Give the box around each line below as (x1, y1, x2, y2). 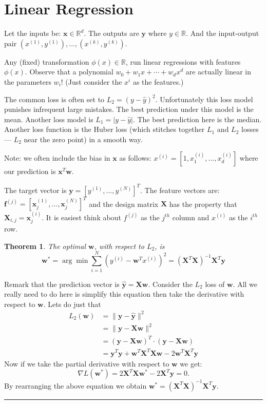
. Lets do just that (43, 298, 101, 309)
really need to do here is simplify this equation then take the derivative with (4, 288, 244, 299)
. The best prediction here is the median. (132, 113, 262, 124)
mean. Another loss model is (4, 113, 93, 124)
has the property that (169, 198, 237, 209)
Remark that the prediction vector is (4, 278, 120, 289)
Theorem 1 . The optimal (4, 240, 86, 251)
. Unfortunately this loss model (155, 93, 253, 104)
